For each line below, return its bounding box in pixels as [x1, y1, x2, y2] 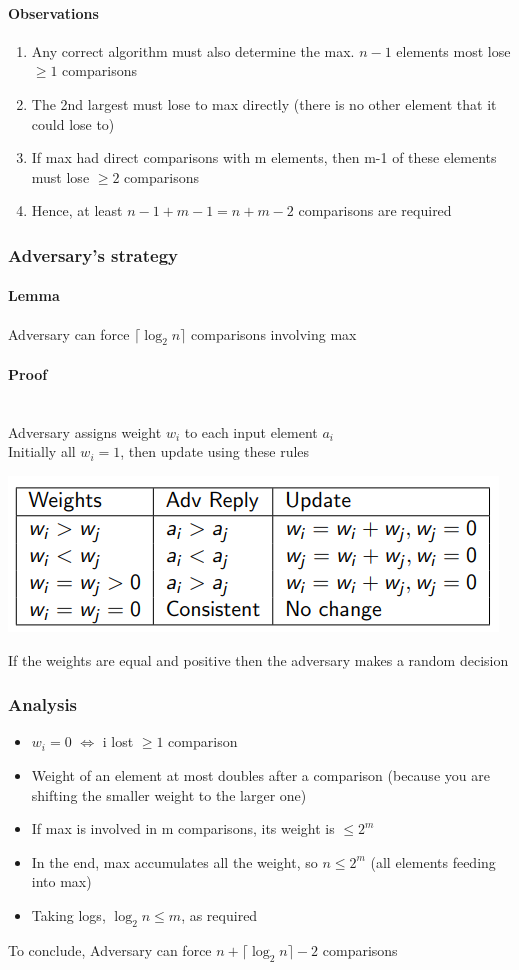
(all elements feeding [370, 851, 496, 872]
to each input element [184, 421, 318, 442]
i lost [102, 731, 134, 752]
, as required [181, 904, 258, 925]
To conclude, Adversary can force [8, 939, 212, 960]
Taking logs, [31, 904, 106, 925]
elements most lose [396, 40, 511, 61]
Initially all [8, 441, 76, 462]
